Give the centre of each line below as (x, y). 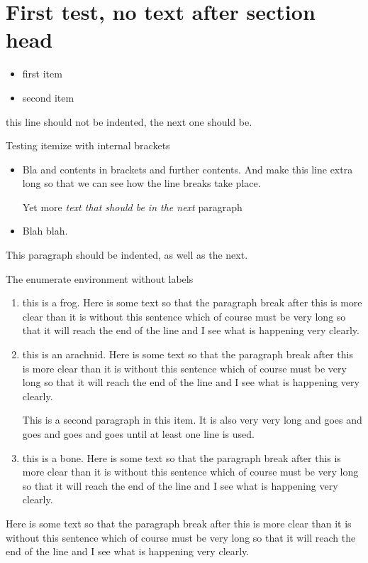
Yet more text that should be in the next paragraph (132, 207)
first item (42, 74)
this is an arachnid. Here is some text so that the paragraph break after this (188, 354)
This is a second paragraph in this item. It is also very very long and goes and (192, 420)
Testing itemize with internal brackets (88, 145)
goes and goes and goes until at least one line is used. (138, 434)
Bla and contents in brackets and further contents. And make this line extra (188, 169)
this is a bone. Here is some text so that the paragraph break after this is (182, 457)
